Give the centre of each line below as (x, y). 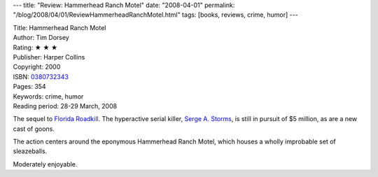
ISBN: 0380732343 (41, 76)
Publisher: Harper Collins (49, 57)
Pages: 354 (29, 87)
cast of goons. (34, 129)
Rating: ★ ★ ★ (35, 47)
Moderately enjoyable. (45, 164)
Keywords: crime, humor (48, 96)
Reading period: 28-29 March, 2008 (65, 106)
